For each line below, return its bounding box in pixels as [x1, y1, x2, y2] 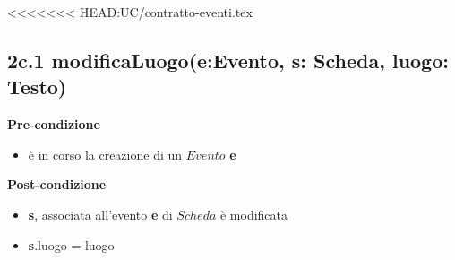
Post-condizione [7, 175, 107, 194]
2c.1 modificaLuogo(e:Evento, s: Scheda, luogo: [7, 46, 449, 74]
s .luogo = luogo [28, 235, 115, 254]
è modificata [219, 204, 288, 223]
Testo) [7, 73, 67, 100]
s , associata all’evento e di [28, 204, 173, 223]
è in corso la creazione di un [28, 144, 183, 163]
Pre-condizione [7, 115, 100, 134]
